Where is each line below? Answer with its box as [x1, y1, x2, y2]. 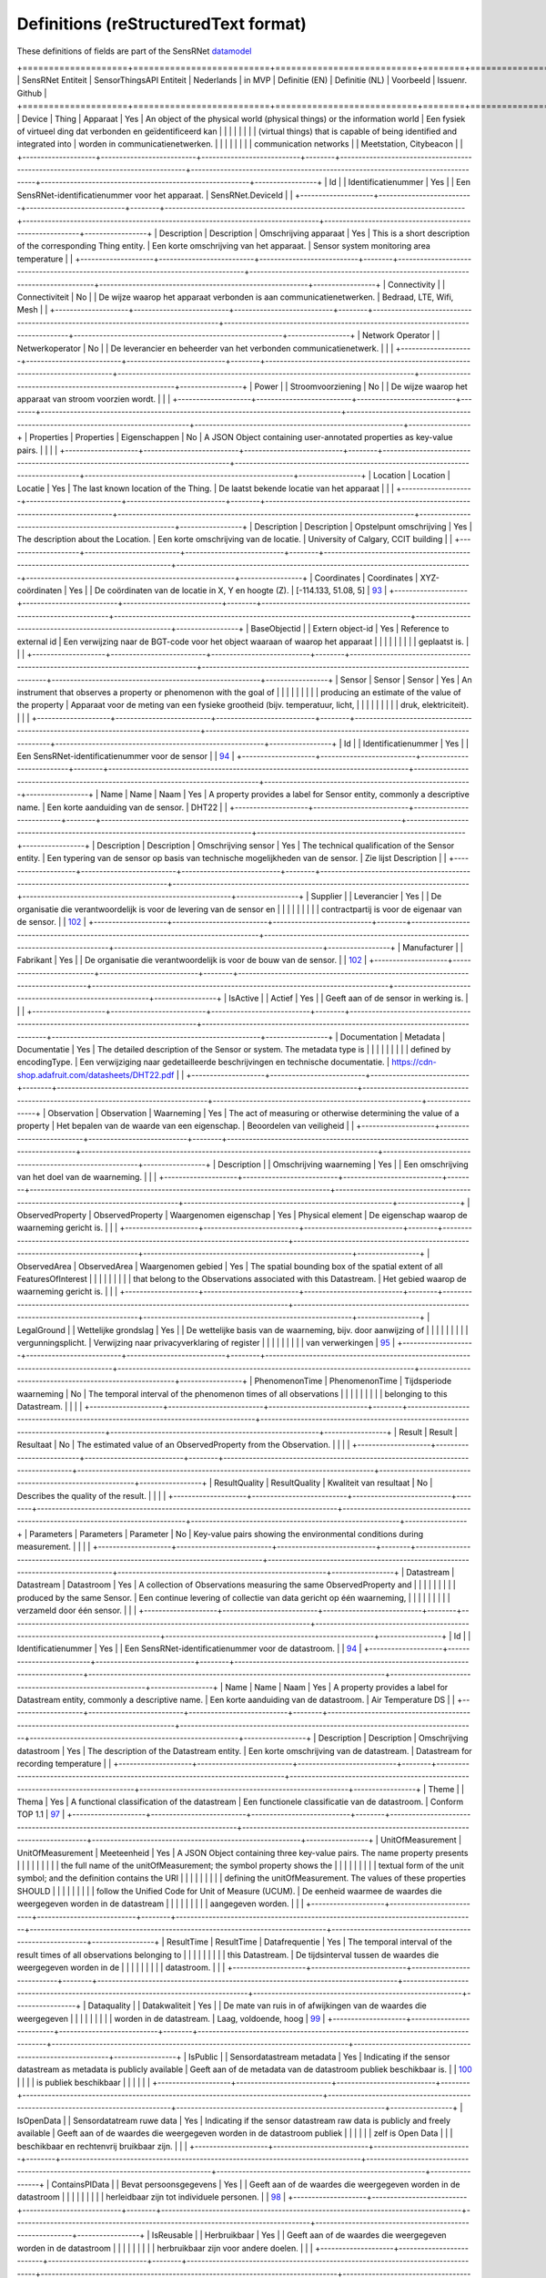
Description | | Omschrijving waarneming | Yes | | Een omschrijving [217, 1158, 469, 1170]
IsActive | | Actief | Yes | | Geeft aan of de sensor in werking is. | [228, 993, 469, 1004]
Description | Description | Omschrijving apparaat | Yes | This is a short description [158, 228, 470, 239]
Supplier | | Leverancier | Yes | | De [310, 891, 442, 902]
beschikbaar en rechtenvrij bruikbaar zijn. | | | [16, 2140, 188, 2151]
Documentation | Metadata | [339, 1031, 446, 1042]
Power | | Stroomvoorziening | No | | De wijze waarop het [254, 381, 468, 392]
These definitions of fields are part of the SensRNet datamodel [16, 46, 252, 56]
